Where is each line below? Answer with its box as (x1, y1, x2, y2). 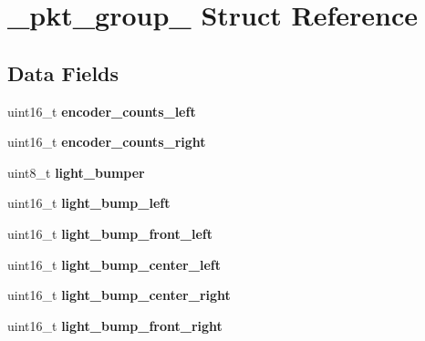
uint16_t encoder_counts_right (7, 132, 206, 151)
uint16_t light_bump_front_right (7, 315, 223, 335)
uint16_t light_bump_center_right (7, 285, 231, 305)
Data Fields (7, 58, 119, 87)
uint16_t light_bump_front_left (7, 223, 212, 243)
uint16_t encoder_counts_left (7, 101, 196, 120)
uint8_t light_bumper (7, 162, 145, 181)
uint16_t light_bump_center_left (7, 254, 221, 274)
